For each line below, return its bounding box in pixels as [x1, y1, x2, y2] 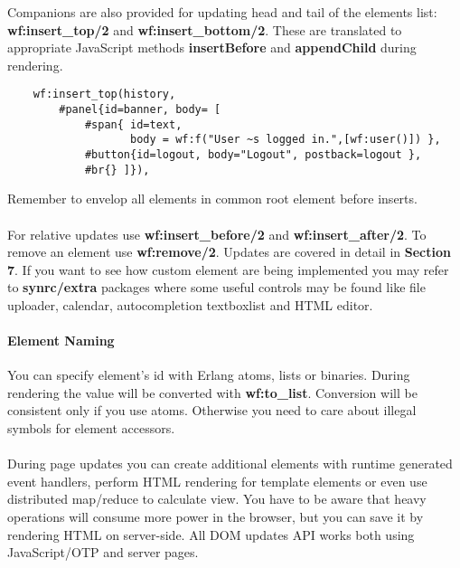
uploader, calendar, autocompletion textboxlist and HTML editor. [7, 295, 373, 314]
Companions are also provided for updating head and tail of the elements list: [7, 3, 437, 21]
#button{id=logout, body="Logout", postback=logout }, [84, 148, 422, 161]
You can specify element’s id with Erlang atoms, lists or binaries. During [7, 365, 410, 384]
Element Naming [7, 331, 115, 350]
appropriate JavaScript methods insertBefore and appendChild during [7, 38, 417, 57]
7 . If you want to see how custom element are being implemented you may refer [7, 260, 449, 279]
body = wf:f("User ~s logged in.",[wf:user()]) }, [130, 133, 441, 147]
